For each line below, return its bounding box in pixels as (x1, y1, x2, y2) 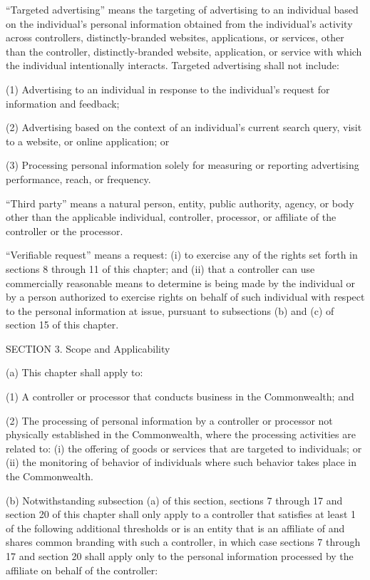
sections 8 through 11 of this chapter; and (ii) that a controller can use (6, 261, 315, 276)
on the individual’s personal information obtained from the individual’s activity (6, 16, 353, 31)
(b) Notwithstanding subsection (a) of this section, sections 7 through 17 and (6, 492, 343, 507)
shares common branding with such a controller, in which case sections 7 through (6, 534, 361, 549)
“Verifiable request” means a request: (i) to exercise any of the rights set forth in (6, 247, 358, 262)
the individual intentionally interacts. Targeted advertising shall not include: (6, 58, 339, 73)
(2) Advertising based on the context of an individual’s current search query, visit (6, 120, 362, 135)
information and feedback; (6, 95, 120, 110)
